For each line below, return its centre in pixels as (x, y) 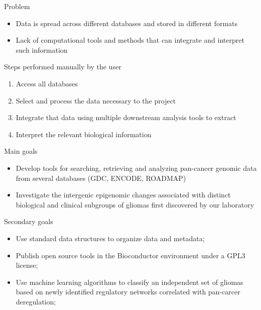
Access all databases (47, 83)
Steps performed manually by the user (63, 67)
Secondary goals (29, 221)
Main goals (21, 151)
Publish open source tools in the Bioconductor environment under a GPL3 (130, 255)
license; (27, 265)
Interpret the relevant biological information (84, 134)
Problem (17, 6)
